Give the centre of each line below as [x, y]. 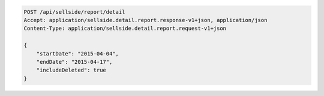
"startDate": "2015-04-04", [78, 53]
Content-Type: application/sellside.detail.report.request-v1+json [125, 29]
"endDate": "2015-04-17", [74, 62]
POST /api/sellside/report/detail [74, 12]
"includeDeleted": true [71, 70]
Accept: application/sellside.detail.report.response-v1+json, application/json [145, 20]
